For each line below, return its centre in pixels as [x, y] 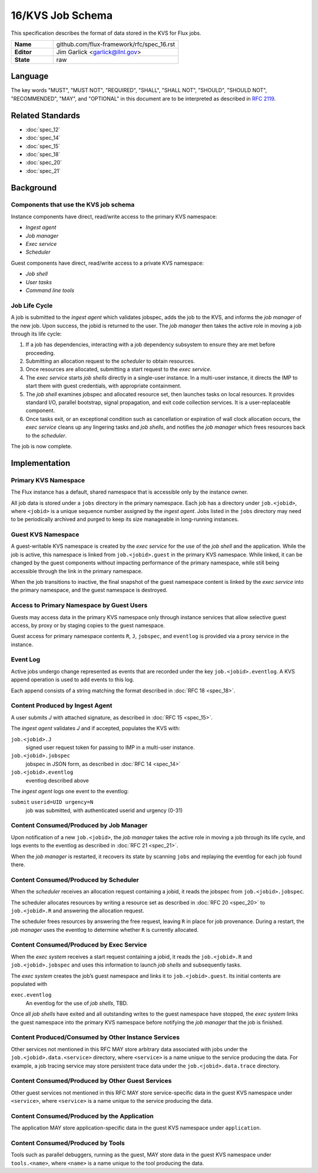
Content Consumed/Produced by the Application [82, 1116]
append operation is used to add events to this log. [73, 680]
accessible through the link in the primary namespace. [77, 571]
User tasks [39, 282]
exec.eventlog [31, 995]
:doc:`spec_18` [43, 154]
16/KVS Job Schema [62, 15]
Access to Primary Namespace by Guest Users [79, 606]
